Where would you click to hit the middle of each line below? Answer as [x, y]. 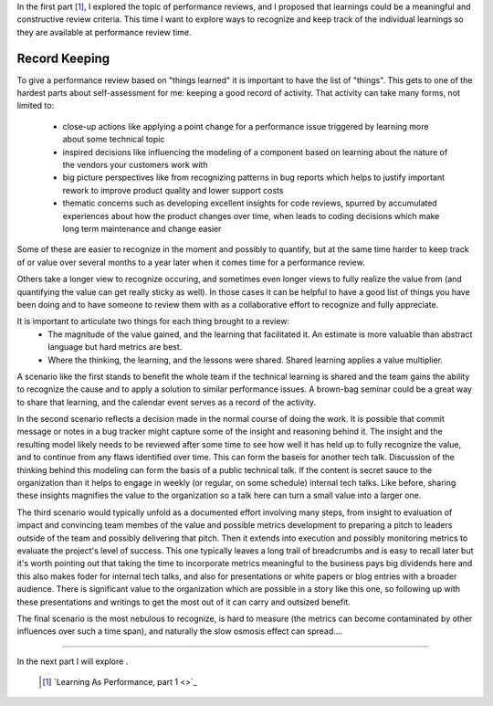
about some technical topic [114, 139]
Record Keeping [63, 58]
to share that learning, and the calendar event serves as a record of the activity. [167, 402]
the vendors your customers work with [135, 165]
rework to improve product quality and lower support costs [173, 190]
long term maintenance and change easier [142, 228]
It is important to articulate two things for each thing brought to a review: [153, 321]
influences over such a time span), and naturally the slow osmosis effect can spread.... [180, 631]
